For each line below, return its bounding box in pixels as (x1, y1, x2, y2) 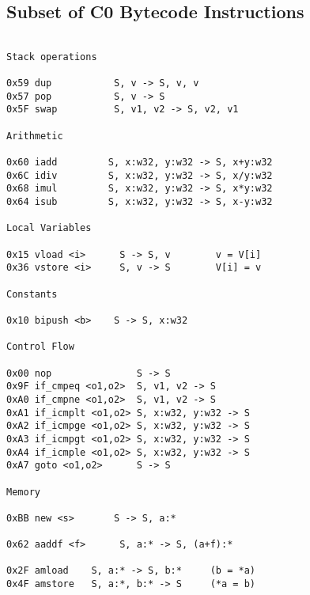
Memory (6, 486, 40, 498)
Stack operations (6, 51, 97, 63)
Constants (6, 288, 58, 300)
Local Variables (6, 222, 92, 234)
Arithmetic (6, 130, 63, 142)
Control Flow (6, 341, 74, 353)
